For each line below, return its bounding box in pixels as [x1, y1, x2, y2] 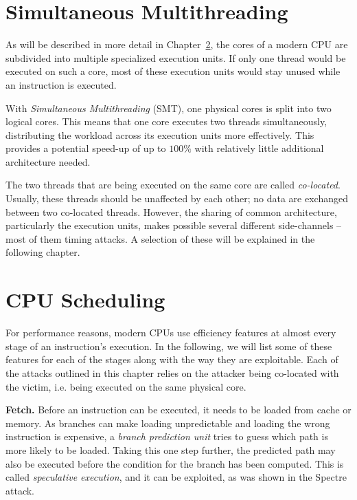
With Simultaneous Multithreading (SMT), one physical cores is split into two [5, 100, 332, 115]
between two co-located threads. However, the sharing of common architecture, [5, 204, 337, 219]
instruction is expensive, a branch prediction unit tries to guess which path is [5, 429, 328, 444]
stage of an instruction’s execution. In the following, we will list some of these [5, 338, 332, 353]
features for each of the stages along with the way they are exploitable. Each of [5, 352, 338, 367]
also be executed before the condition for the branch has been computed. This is [5, 456, 344, 470]
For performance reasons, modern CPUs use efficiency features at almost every [5, 325, 336, 340]
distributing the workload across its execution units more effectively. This [5, 127, 314, 142]
